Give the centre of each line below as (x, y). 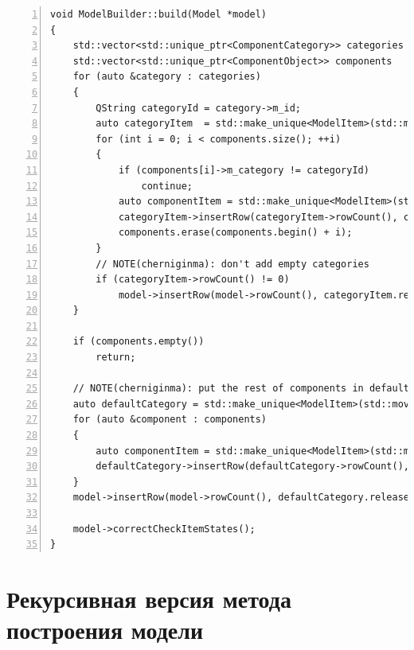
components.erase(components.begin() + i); (235, 233)
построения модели (105, 630)
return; (116, 358)
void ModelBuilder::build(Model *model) (159, 14)
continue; (167, 186)
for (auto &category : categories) (167, 77)
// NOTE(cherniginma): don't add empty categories (232, 264)
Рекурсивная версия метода (149, 598)
